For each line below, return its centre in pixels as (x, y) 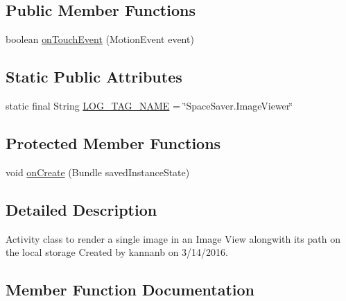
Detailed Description (81, 209)
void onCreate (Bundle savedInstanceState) (98, 172)
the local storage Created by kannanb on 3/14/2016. (117, 252)
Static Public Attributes (94, 77)
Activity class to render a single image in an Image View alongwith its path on (173, 238)
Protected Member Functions (113, 143)
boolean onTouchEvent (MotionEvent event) (100, 39)
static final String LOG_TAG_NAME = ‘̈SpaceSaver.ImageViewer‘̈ (149, 105)
